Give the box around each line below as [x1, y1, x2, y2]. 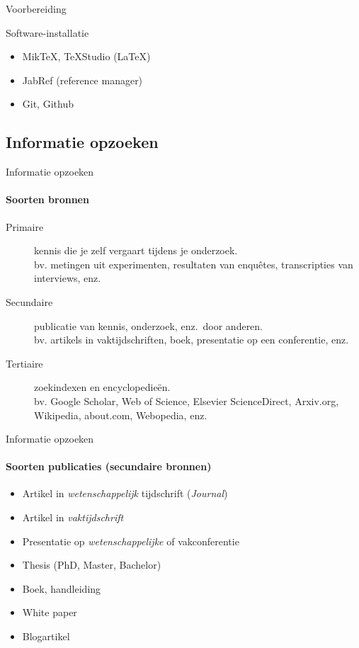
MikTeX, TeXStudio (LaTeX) [22, 49, 151, 64]
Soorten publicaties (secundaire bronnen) [6, 459, 212, 474]
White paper [22, 605, 77, 620]
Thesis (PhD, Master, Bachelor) [22, 557, 161, 572]
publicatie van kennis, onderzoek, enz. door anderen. [34, 318, 263, 333]
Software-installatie [6, 25, 89, 40]
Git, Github [22, 96, 74, 111]
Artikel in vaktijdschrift [22, 510, 124, 525]
